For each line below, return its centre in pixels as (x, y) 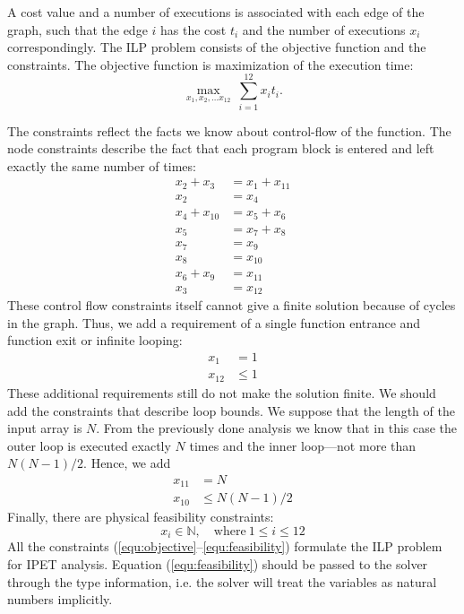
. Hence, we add (127, 463)
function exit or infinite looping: (95, 340)
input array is (45, 428)
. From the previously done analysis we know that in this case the (277, 428)
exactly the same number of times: (102, 165)
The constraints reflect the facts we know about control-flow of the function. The (229, 130)
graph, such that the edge (77, 29)
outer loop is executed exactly (89, 445)
